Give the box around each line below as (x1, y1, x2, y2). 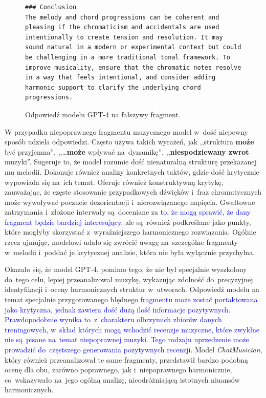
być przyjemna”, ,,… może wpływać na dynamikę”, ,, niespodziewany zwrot (5, 146, 249, 157)
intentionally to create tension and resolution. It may (25, 33, 223, 41)
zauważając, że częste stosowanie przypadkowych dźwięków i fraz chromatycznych (5, 186, 261, 197)
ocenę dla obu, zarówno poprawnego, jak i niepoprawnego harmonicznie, (5, 364, 232, 375)
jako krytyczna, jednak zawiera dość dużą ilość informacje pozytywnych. (5, 304, 231, 315)
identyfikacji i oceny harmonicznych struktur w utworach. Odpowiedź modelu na (5, 284, 260, 295)
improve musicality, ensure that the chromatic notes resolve (25, 64, 241, 71)
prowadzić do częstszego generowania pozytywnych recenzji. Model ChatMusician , (5, 344, 262, 354)
